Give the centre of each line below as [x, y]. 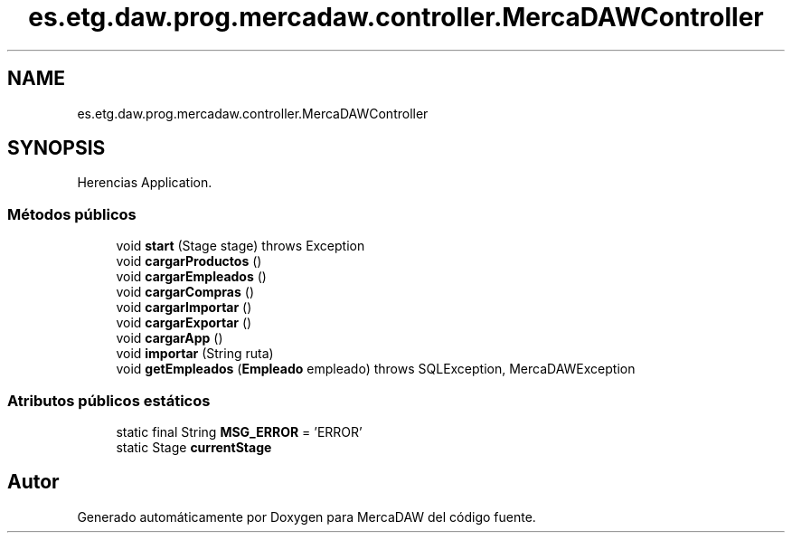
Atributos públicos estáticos [109, 400]
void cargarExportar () [184, 323]
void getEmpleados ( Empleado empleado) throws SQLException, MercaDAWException [376, 369]
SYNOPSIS [57, 148]
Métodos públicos [72, 214]
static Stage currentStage [194, 447]
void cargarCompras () [185, 292]
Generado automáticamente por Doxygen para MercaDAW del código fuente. [306, 516]
